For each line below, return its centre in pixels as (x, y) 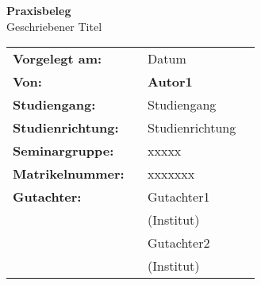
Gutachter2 (179, 243)
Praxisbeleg (39, 10)
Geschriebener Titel (54, 26)
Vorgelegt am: (58, 59)
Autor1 (170, 82)
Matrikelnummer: (69, 174)
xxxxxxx (171, 174)
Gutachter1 (179, 197)
